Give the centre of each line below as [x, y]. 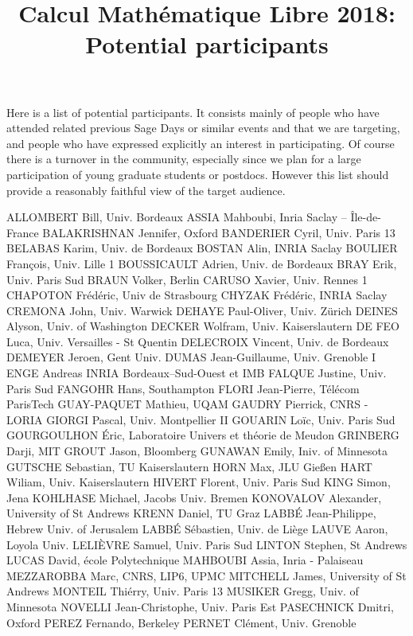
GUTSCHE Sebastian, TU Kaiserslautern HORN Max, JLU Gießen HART [189, 466]
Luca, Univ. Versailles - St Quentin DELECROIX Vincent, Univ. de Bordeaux [198, 341]
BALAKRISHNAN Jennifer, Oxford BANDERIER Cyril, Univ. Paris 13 [219, 232]
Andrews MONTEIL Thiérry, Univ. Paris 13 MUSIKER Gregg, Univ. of [183, 591]
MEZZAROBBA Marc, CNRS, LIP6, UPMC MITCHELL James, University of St [206, 575]
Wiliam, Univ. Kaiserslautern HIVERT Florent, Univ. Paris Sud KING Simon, [199, 482]
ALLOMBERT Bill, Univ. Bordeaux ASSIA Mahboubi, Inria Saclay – [177, 217]
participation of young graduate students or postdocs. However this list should [198, 174]
